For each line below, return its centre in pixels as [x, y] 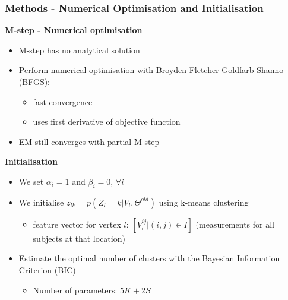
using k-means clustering [204, 202]
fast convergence [63, 101]
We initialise [41, 202]
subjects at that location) [79, 238]
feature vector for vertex [77, 224]
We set [31, 181]
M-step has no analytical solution [79, 50]
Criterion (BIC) [47, 269]
